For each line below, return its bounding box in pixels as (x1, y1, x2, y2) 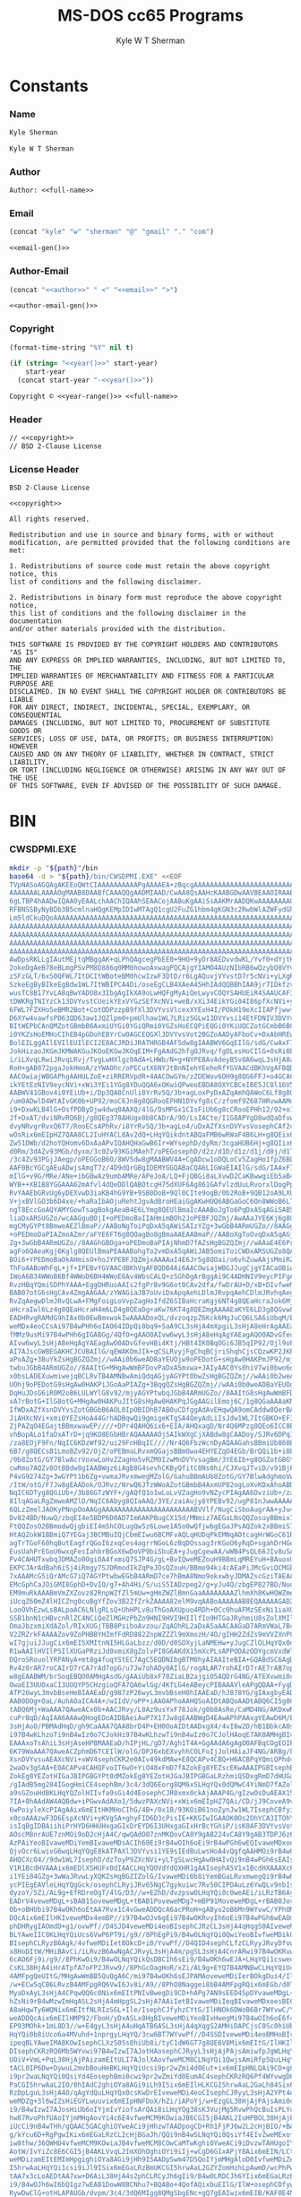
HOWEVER (9, 742, 39, 751)
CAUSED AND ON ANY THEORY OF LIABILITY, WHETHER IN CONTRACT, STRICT (9, 750, 275, 759)
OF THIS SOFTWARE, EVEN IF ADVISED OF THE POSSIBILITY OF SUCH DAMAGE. (9, 782, 282, 791)
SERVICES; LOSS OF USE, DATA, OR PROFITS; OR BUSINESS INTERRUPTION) (9, 734, 275, 744)
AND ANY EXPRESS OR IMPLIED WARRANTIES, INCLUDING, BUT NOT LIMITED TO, (9, 656, 287, 665)
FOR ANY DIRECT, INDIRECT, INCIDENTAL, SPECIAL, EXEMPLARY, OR (9, 703, 251, 713)
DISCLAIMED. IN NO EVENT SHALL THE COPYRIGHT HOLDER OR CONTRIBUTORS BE (9, 688, 287, 696)
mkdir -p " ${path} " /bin (9, 863, 99, 872)
